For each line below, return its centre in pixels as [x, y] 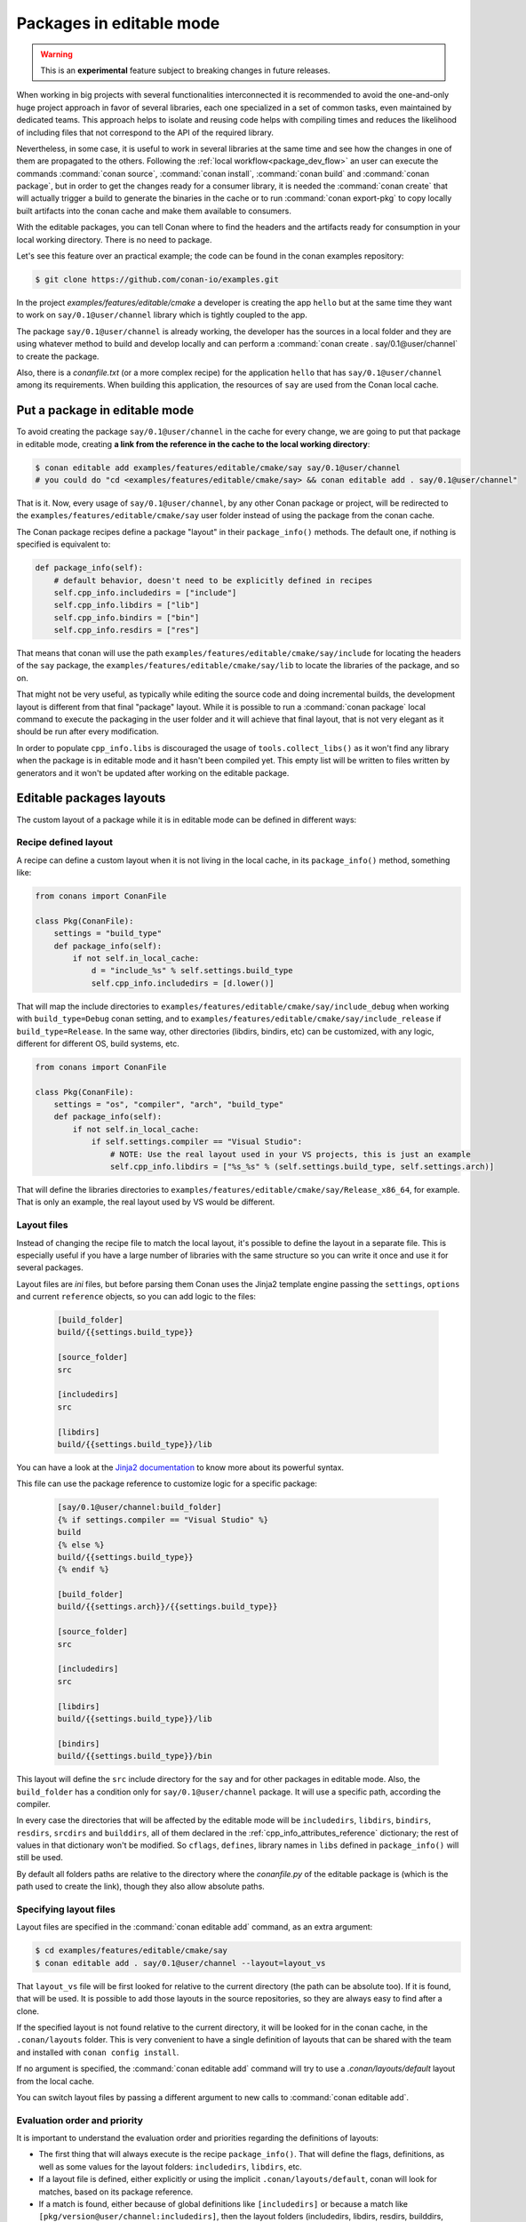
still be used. [40, 1858]
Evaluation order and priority [80, 2120]
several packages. [50, 1267]
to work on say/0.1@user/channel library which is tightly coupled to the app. [162, 315]
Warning [56, 54]
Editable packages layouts [91, 799]
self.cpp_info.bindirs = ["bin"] [127, 617]
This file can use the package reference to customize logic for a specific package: [167, 1483]
